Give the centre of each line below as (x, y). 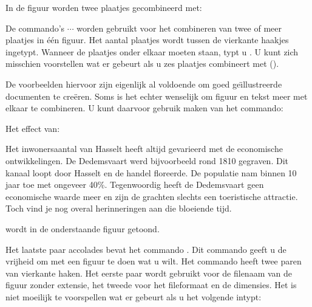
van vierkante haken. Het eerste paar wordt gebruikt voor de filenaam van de (149, 273)
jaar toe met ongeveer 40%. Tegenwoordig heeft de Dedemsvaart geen (135, 185)
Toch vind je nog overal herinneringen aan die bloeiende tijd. (119, 208)
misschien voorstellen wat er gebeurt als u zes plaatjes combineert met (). (142, 64)
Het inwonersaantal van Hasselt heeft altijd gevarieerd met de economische (144, 149)
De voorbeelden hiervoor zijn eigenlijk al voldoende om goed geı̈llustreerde (144, 84)
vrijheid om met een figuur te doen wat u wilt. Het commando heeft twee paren (154, 261)
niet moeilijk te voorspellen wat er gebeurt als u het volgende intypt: (134, 296)
